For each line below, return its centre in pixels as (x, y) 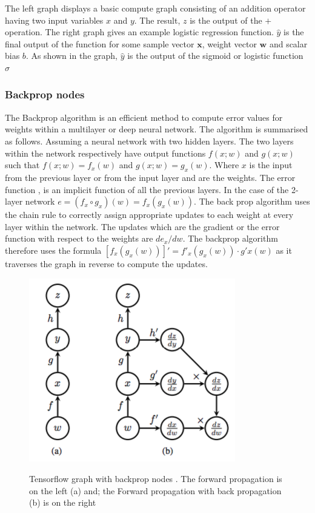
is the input (271, 165)
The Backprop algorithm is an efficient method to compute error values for (144, 117)
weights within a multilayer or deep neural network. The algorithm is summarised (157, 129)
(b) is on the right (63, 502)
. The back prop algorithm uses (252, 201)
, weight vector (229, 43)
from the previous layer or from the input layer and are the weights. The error (150, 177)
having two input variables (54, 20)
